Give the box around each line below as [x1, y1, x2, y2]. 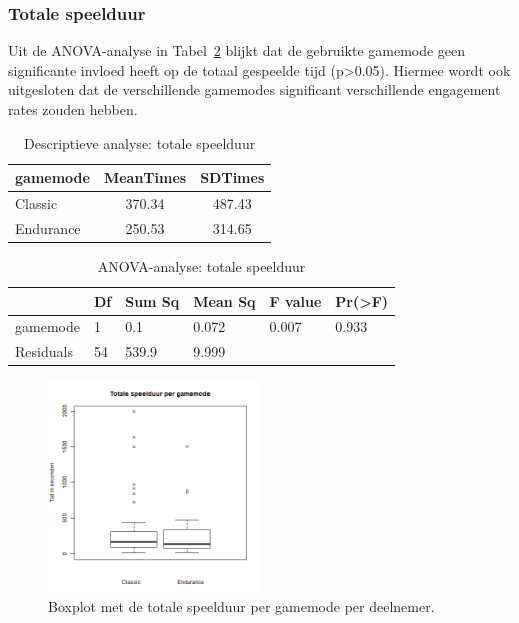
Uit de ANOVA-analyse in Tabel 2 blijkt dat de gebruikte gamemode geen [8, 40, 466, 61]
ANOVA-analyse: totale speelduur [97, 255, 306, 276]
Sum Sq [125, 290, 180, 311]
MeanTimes [103, 167, 187, 188]
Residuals [15, 341, 73, 362]
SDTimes [200, 167, 265, 188]
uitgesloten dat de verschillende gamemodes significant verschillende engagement [8, 79, 501, 100]
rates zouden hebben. [8, 99, 138, 119]
